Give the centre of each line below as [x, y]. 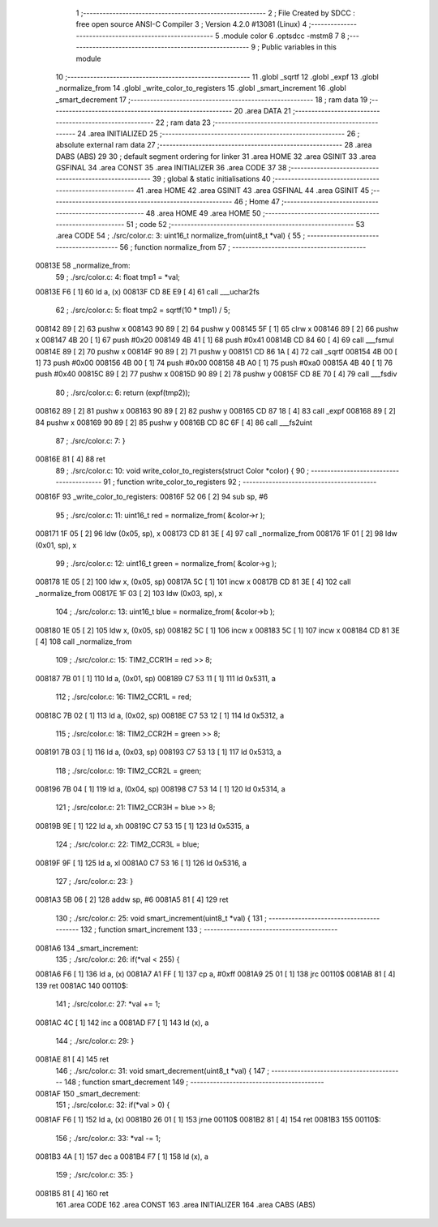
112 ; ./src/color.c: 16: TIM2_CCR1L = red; [124, 697]
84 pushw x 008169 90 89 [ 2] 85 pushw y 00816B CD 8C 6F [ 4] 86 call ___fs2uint [174, 423]
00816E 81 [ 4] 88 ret [70, 459]
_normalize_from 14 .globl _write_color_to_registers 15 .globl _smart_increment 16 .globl [201, 88]
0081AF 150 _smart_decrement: [88, 1093]
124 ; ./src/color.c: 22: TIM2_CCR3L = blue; [127, 844]
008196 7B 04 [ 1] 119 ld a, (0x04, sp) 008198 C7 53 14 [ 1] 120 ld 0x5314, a [160, 789]
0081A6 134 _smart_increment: [87, 948]
